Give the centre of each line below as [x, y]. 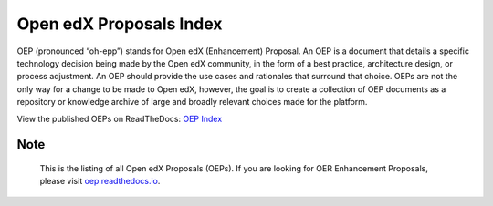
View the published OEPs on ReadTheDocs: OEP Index [120, 118]
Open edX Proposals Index [120, 24]
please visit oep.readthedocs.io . [100, 181]
